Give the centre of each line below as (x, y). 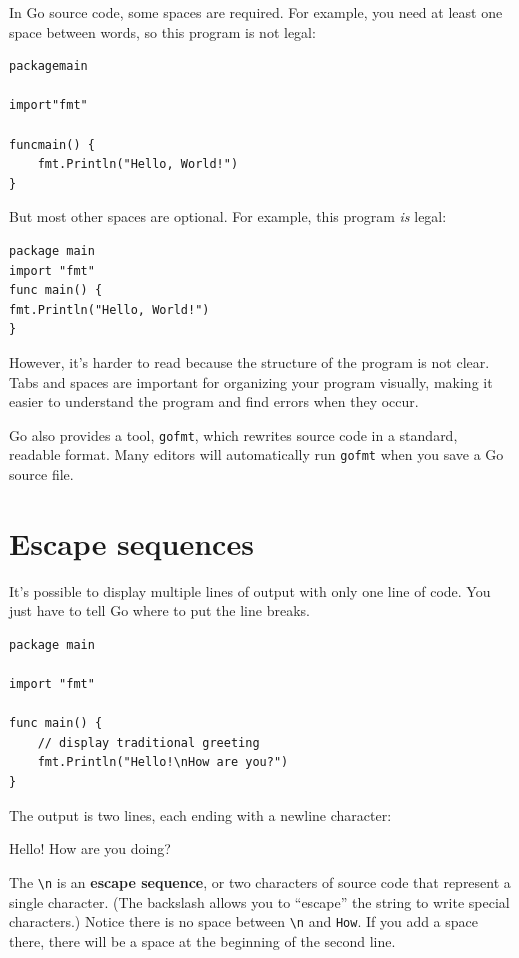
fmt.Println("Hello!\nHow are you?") (163, 762)
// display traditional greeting (148, 742)
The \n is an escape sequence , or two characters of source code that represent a (260, 881)
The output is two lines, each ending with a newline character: (200, 814)
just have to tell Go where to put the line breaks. (159, 610)
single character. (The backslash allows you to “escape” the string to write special (259, 901)
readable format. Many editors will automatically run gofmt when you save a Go (256, 454)
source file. (41, 474)
